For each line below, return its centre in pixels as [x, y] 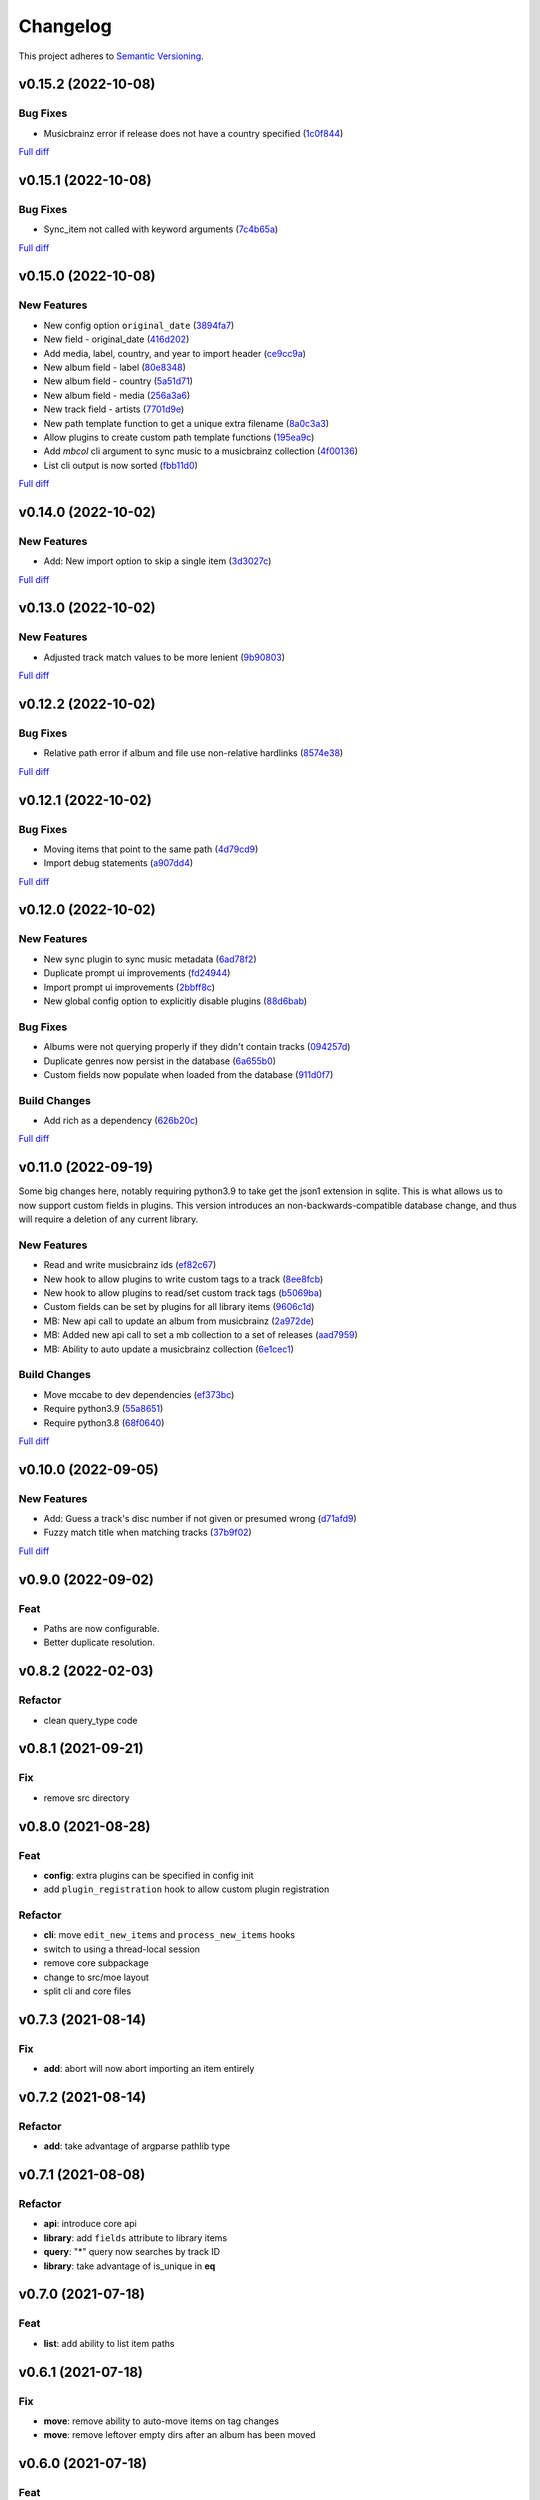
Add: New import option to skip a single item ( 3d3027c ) [157, 561]
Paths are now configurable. [101, 1629]
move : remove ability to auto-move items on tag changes [161, 2421]
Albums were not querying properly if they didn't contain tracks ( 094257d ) [197, 1047]
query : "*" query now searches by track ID [131, 2252]
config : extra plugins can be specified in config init [148, 1875]
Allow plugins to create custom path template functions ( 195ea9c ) [179, 437]
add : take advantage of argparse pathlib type [136, 2146]
